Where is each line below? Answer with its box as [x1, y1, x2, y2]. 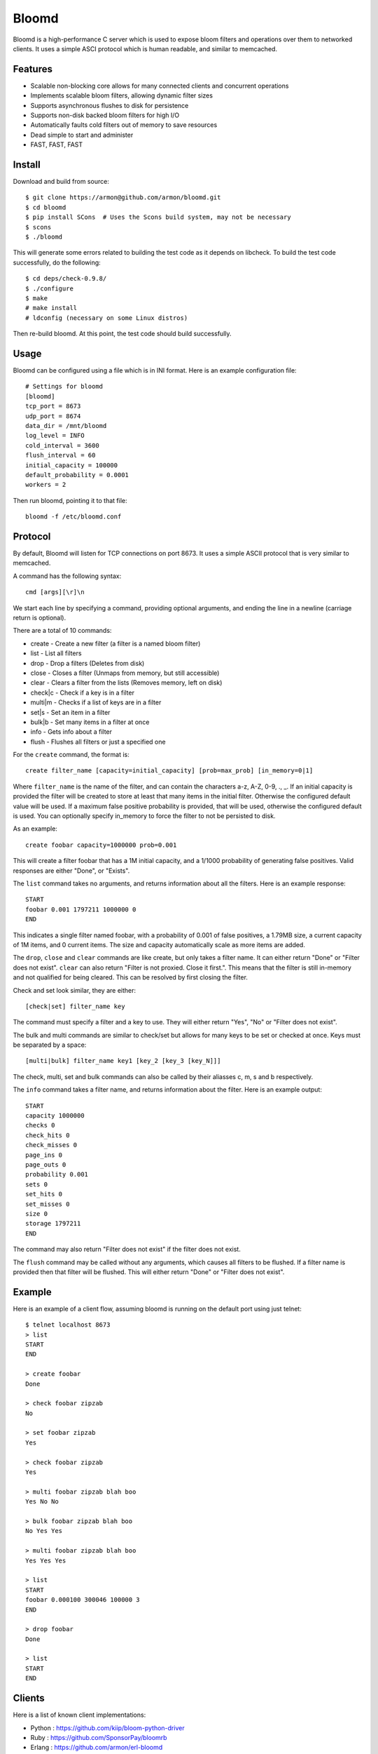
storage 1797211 [25, 1219, 81, 1228]
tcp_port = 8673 [25, 402, 81, 410]
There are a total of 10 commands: [13, 627, 112, 635]
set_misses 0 [25, 1200, 70, 1208]
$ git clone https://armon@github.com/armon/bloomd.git [25, 194, 221, 201]
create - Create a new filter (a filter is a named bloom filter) [30, 639, 201, 648]
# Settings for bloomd [25, 382, 104, 391]
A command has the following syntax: [13, 572, 122, 580]
